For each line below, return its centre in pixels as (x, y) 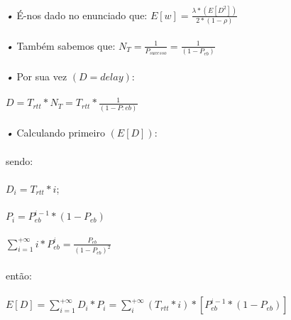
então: (19, 276)
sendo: (20, 160)
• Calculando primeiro (55, 133)
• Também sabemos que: (61, 45)
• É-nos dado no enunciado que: (77, 15)
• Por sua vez (37, 76)
